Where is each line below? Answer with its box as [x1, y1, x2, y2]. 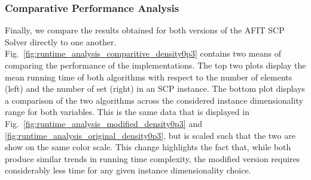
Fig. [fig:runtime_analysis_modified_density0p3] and [5, 117, 202, 129]
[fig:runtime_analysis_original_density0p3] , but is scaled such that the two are [5, 129, 295, 141]
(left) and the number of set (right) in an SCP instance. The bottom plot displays [5, 82, 305, 95]
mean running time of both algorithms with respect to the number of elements [5, 70, 292, 83]
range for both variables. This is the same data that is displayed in [5, 105, 249, 118]
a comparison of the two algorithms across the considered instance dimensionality [5, 94, 303, 106]
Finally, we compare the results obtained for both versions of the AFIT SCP [5, 24, 285, 36]
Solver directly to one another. [5, 35, 117, 48]
